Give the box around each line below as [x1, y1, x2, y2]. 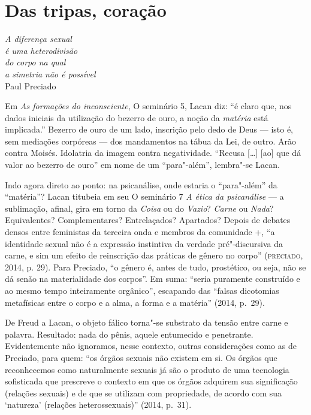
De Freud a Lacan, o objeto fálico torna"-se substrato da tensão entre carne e [5, 316, 288, 329]
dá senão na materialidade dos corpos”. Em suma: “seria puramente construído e [5, 272, 300, 285]
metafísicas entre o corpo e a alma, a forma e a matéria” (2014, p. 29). [5, 296, 265, 308]
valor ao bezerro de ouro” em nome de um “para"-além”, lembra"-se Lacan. [5, 158, 280, 171]
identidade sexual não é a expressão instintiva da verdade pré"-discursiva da [5, 237, 283, 249]
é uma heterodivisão [5, 44, 78, 56]
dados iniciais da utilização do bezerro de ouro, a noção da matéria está [5, 111, 268, 124]
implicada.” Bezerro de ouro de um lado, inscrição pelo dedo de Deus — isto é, [5, 123, 294, 136]
